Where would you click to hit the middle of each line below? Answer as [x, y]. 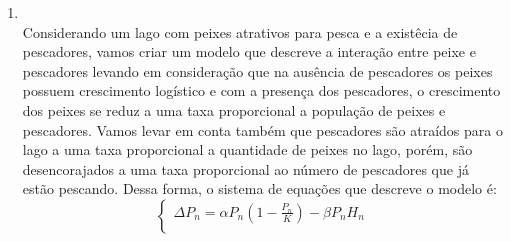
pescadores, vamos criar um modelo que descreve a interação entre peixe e [249, 51]
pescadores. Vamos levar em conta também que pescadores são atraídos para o [262, 129]
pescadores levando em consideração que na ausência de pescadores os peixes [257, 70]
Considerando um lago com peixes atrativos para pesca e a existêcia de [240, 31]
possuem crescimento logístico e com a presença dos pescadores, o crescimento [261, 90]
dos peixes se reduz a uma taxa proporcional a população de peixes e [234, 109]
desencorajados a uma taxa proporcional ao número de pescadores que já [245, 168]
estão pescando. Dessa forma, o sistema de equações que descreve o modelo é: [259, 188]
